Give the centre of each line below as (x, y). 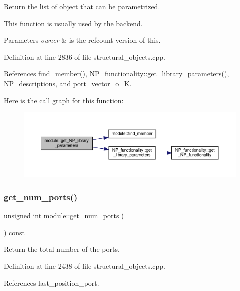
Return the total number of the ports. (62, 249)
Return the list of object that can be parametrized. (82, 6)
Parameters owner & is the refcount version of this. (82, 40)
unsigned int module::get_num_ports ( (64, 215)
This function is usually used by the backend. (73, 23)
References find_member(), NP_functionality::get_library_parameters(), (117, 74)
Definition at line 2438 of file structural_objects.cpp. (85, 265)
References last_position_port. (52, 282)
